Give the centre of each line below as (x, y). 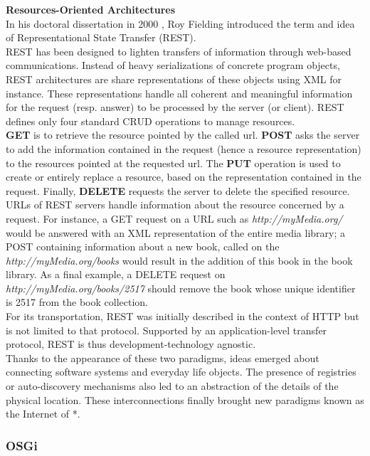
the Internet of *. (43, 414)
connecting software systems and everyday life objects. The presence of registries (181, 372)
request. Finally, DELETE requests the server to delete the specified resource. (178, 190)
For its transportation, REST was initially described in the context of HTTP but (183, 316)
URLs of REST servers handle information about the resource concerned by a (175, 205)
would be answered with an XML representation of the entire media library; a (175, 232)
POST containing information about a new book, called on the (143, 246)
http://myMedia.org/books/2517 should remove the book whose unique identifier (181, 288)
